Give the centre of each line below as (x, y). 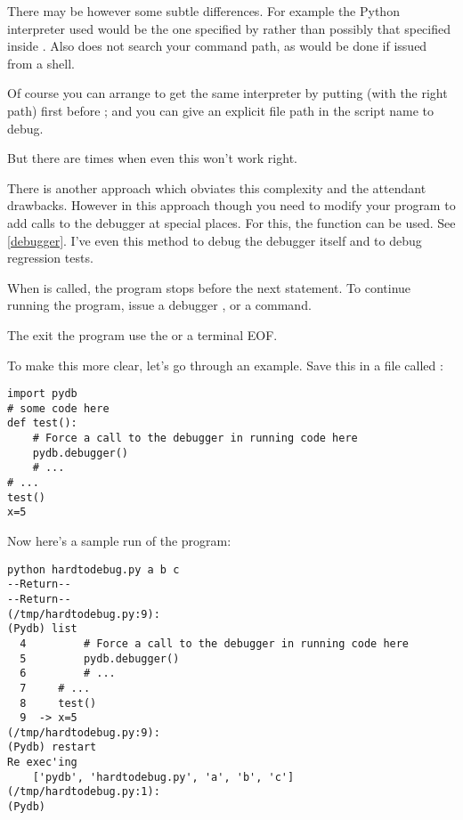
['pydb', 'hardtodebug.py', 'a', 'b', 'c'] (163, 777)
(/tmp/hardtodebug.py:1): (84, 792)
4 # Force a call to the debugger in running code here (215, 643)
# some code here (58, 408)
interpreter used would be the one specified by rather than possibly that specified (229, 28)
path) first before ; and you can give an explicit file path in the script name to (221, 110)
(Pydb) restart (52, 747)
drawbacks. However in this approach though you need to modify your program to (231, 205)
